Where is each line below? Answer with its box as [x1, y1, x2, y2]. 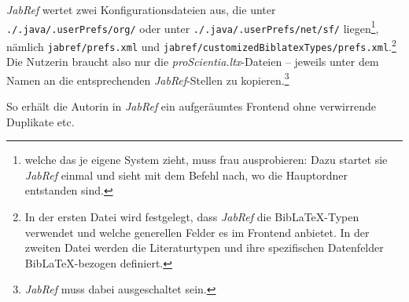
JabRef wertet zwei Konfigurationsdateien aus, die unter [6, 2, 276, 17]
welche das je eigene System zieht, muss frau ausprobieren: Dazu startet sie [24, 151, 388, 168]
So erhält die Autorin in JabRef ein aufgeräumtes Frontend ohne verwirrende [6, 98, 376, 115]
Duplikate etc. [6, 113, 75, 129]
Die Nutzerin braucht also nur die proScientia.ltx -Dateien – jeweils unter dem [6, 53, 379, 70]
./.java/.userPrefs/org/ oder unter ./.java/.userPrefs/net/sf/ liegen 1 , [6, 17, 379, 36]
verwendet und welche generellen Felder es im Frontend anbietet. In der [24, 224, 370, 240]
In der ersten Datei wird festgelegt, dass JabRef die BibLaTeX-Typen [24, 209, 359, 225]
